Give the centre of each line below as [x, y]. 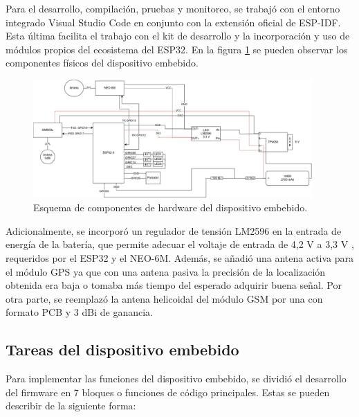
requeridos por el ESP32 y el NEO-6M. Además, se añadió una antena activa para [180, 258]
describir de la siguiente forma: [71, 406]
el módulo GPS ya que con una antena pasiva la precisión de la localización [166, 271]
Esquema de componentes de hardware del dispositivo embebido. [171, 207]
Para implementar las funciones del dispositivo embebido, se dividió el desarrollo [176, 379]
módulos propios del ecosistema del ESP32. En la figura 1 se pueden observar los [177, 49]
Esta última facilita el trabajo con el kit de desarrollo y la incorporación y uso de [178, 36]
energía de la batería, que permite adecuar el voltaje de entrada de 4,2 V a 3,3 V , [180, 244]
